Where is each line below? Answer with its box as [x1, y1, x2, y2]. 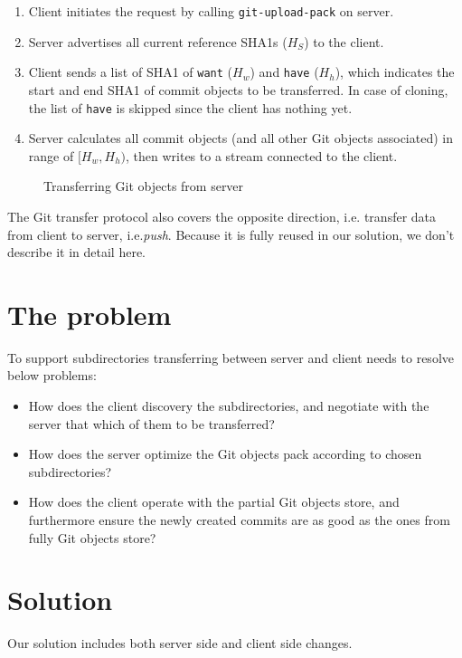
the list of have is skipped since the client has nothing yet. [28, 98, 353, 117]
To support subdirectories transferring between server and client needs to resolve [7, 348, 454, 367]
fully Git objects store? [28, 528, 156, 547]
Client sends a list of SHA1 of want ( [28, 62, 233, 81]
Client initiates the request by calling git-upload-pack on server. [28, 2, 394, 20]
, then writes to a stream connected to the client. [126, 146, 398, 165]
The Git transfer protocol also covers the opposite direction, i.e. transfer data [7, 206, 437, 225]
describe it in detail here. [7, 243, 146, 262]
